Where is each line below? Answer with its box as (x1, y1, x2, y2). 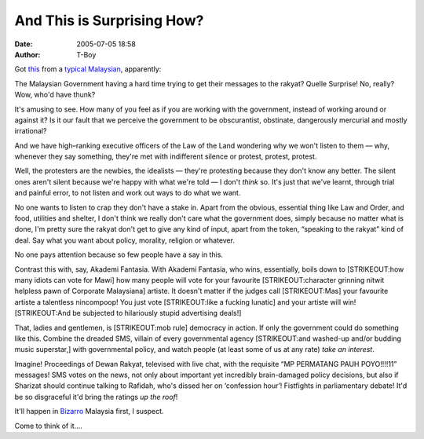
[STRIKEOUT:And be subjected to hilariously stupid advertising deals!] (14, 309, 242, 318)
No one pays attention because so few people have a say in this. (14, 250, 224, 259)
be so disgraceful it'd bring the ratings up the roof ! (14, 392, 178, 401)
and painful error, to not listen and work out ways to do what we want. (14, 188, 241, 198)
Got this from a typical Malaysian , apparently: (14, 64, 162, 74)
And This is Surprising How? (14, 12, 204, 29)
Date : (14, 39, 33, 49)
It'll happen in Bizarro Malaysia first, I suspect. (14, 407, 164, 416)
